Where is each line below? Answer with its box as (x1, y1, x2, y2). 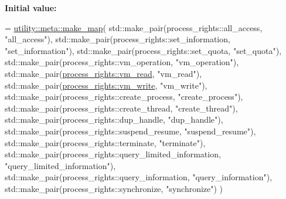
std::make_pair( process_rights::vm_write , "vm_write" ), (5, 79, 207, 91)
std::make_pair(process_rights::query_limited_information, (5, 148, 221, 160)
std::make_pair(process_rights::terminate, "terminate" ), (5, 136, 206, 149)
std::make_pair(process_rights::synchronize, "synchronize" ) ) (5, 182, 223, 194)
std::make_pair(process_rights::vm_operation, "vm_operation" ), (5, 56, 239, 68)
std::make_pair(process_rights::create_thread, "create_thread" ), (5, 102, 238, 114)
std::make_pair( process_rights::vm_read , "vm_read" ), (5, 67, 202, 79)
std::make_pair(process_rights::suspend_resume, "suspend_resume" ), (5, 124, 256, 137)
